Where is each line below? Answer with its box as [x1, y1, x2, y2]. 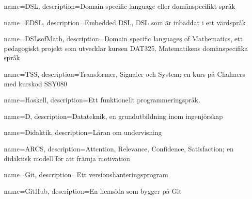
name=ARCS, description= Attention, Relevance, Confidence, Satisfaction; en [4, 143, 234, 153]
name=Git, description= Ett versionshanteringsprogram [4, 169, 168, 180]
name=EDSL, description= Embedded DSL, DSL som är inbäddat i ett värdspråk [4, 17, 246, 27]
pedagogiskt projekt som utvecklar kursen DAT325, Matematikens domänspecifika [4, 43, 248, 53]
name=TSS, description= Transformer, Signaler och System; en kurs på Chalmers [4, 68, 245, 79]
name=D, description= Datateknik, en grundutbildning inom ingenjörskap [4, 111, 223, 121]
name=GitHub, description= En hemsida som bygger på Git [4, 185, 182, 196]
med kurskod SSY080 [4, 78, 67, 88]
